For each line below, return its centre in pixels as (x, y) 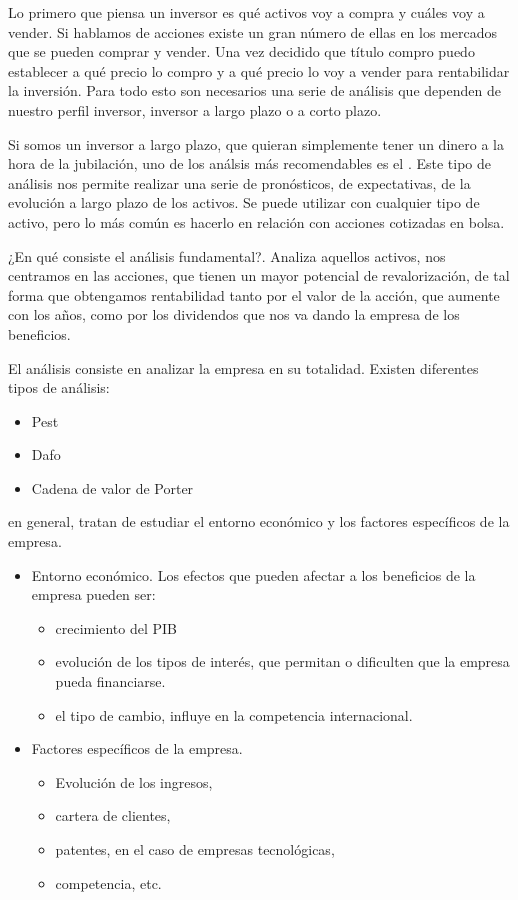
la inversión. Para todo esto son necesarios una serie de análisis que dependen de (254, 90)
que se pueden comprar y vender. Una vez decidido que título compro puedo (241, 51)
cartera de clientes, (113, 815)
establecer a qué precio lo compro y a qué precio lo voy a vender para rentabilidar (259, 70)
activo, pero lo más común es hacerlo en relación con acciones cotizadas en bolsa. (256, 221)
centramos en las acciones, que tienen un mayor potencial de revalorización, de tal (259, 275)
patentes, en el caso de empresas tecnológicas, (195, 849)
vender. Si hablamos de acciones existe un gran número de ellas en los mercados (253, 31)
